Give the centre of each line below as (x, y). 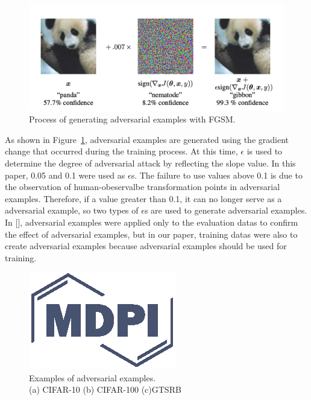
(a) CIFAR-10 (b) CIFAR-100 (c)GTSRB (105, 389)
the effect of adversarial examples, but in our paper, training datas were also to (151, 234)
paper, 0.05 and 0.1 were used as (65, 175)
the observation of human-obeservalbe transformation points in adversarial (143, 187)
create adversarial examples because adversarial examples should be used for (146, 246)
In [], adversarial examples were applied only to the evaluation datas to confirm (152, 222)
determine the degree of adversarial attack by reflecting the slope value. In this (150, 163)
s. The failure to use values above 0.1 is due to (217, 175)
